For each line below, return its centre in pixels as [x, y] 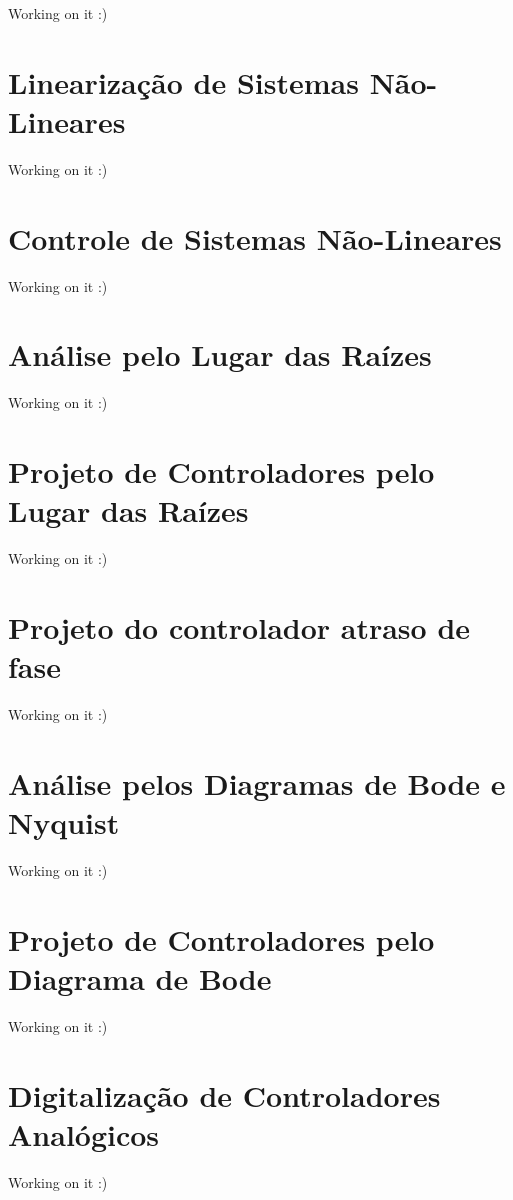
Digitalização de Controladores [224, 1094]
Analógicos [84, 1133]
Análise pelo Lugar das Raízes [220, 354]
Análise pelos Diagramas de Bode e [257, 782]
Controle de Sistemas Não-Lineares [255, 237]
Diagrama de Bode [140, 978]
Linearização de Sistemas [183, 81]
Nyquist [64, 822]
